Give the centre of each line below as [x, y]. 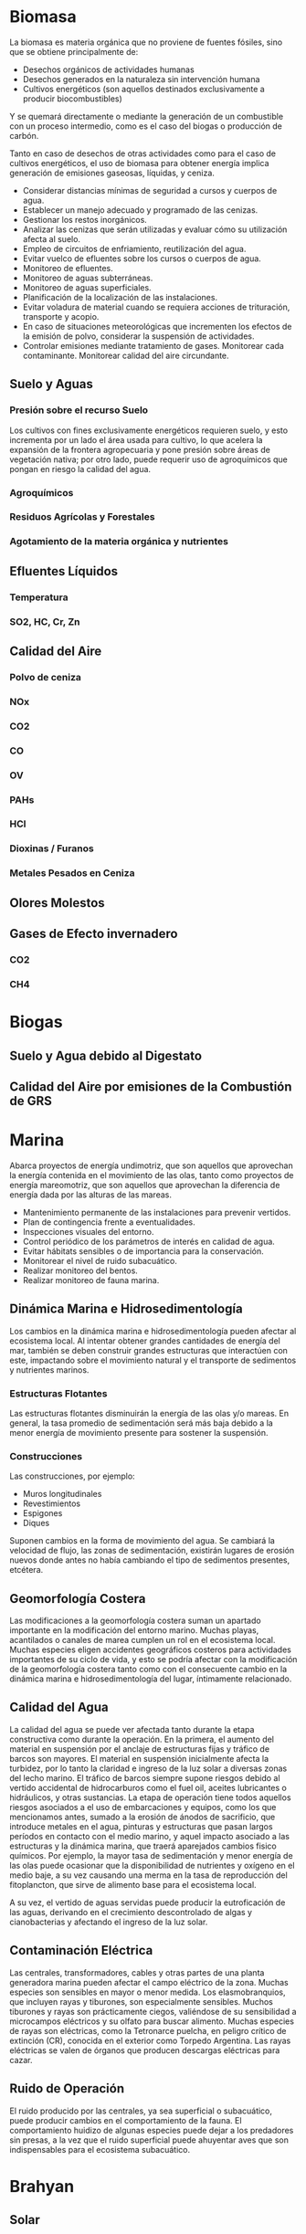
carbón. [24, 135]
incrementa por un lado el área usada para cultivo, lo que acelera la [136, 439]
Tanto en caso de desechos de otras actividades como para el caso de [143, 153]
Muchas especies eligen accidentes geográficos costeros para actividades [151, 1649]
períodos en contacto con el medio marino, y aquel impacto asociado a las [150, 1836]
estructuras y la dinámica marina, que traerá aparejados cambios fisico [143, 1846]
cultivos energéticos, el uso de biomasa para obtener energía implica [139, 163]
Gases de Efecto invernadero [94, 934]
